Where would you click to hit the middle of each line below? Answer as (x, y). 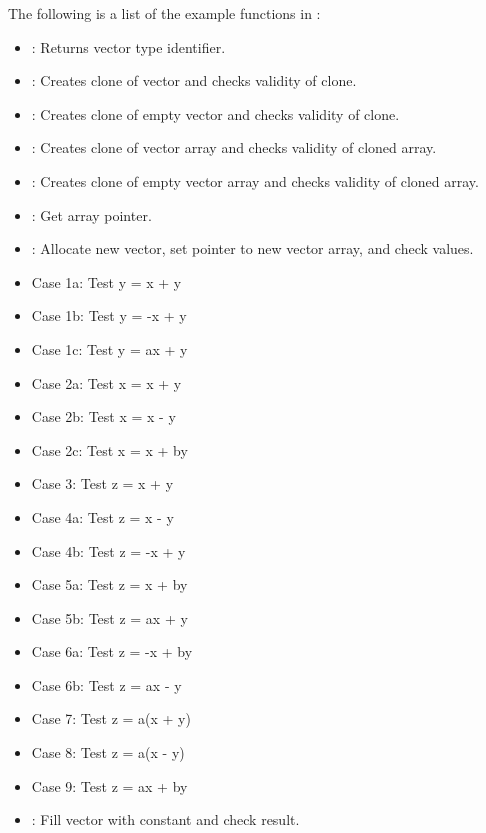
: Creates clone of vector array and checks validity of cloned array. (234, 147)
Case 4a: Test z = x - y (102, 516)
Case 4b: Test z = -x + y (108, 550)
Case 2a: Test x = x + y (106, 382)
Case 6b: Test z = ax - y (106, 684)
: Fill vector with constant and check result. (165, 819)
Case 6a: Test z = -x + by (112, 651)
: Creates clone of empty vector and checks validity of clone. (215, 113)
